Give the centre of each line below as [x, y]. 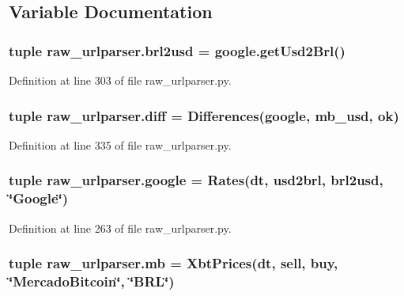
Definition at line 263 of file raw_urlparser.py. [120, 228]
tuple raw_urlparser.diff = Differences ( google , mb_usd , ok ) [204, 115]
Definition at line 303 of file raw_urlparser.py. [120, 80]
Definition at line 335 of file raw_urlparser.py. [120, 144]
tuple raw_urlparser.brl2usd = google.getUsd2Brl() [177, 50]
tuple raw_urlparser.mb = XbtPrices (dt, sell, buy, [174, 263]
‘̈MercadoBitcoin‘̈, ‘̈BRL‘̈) [92, 281]
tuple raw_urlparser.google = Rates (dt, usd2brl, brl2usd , [196, 180]
